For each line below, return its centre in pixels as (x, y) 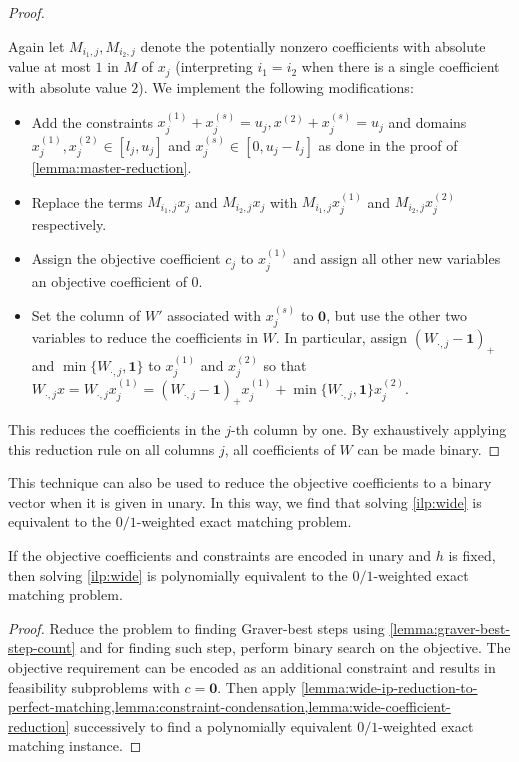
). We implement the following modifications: (276, 86)
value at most (49, 66)
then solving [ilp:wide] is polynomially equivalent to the (178, 574)
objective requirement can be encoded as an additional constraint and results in (252, 667)
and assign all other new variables (397, 258)
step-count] (42, 647)
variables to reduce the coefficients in (144, 337)
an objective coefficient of (109, 280)
